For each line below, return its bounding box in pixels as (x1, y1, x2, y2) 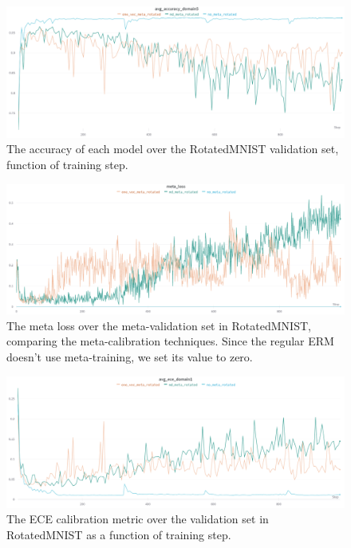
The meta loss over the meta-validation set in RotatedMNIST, (6, 317, 311, 333)
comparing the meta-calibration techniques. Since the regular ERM (6, 333, 334, 349)
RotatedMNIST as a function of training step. (6, 526, 231, 542)
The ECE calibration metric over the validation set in (6, 511, 269, 527)
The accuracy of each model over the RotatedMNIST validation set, (6, 140, 339, 157)
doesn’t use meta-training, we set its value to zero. (6, 348, 253, 365)
